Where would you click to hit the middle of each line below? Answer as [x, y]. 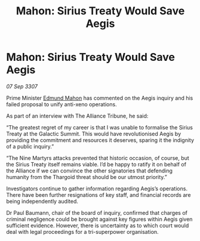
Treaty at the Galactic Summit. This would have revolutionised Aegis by [94, 134]
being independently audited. [42, 201]
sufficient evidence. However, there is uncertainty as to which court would [98, 225]
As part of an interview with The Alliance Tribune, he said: [77, 116]
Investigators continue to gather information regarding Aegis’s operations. [97, 189]
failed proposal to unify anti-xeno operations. [62, 104]
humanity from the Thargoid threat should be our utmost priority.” [87, 177]
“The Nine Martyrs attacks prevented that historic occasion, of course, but [98, 158]
